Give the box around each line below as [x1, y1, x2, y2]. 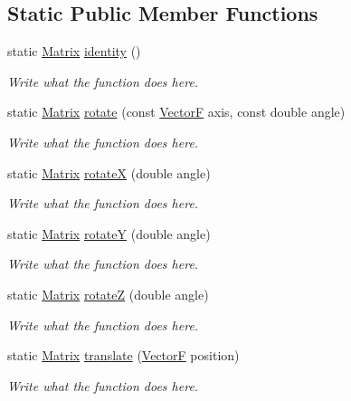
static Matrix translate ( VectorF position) [7, 346, 240, 365]
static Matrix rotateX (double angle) [7, 163, 211, 182]
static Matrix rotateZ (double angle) [7, 284, 209, 303]
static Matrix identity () [7, 42, 141, 61]
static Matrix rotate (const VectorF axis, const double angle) [7, 102, 346, 121]
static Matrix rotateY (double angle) [7, 224, 211, 243]
